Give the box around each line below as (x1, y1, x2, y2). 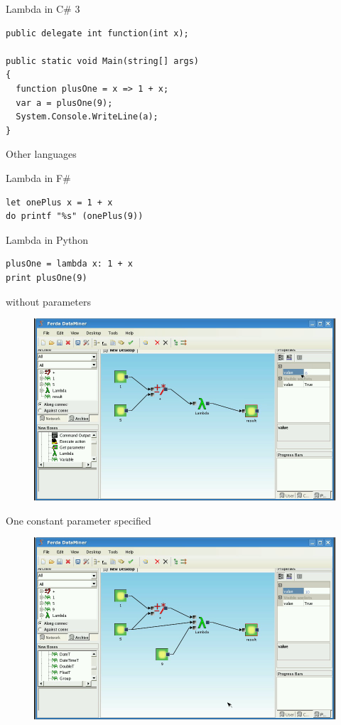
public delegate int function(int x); (6, 28, 189, 38)
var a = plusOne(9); (16, 97, 113, 108)
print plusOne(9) (6, 272, 87, 283)
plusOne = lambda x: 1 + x (6, 259, 133, 269)
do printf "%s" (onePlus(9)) (6, 211, 144, 222)
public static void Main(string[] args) (6, 55, 200, 66)
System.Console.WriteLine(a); (16, 112, 158, 122)
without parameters (6, 294, 91, 308)
